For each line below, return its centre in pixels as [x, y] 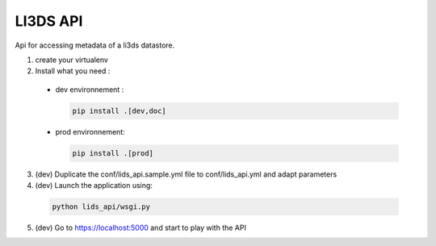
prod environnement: [90, 131]
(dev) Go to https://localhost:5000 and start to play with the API [140, 228]
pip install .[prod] [113, 153]
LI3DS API [49, 21]
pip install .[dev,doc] [119, 110]
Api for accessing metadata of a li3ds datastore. [95, 45]
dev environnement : [90, 90]
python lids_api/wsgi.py [101, 207]
